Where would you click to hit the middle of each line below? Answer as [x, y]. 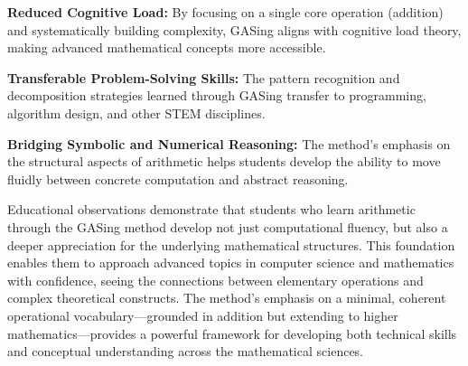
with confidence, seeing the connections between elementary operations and [215, 280]
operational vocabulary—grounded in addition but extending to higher [203, 315]
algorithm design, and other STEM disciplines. [136, 113]
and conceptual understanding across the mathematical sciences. [186, 351]
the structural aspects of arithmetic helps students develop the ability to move [224, 161]
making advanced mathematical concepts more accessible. [167, 47]
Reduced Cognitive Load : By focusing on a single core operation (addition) [225, 12]
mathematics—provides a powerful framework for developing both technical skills [232, 333]
